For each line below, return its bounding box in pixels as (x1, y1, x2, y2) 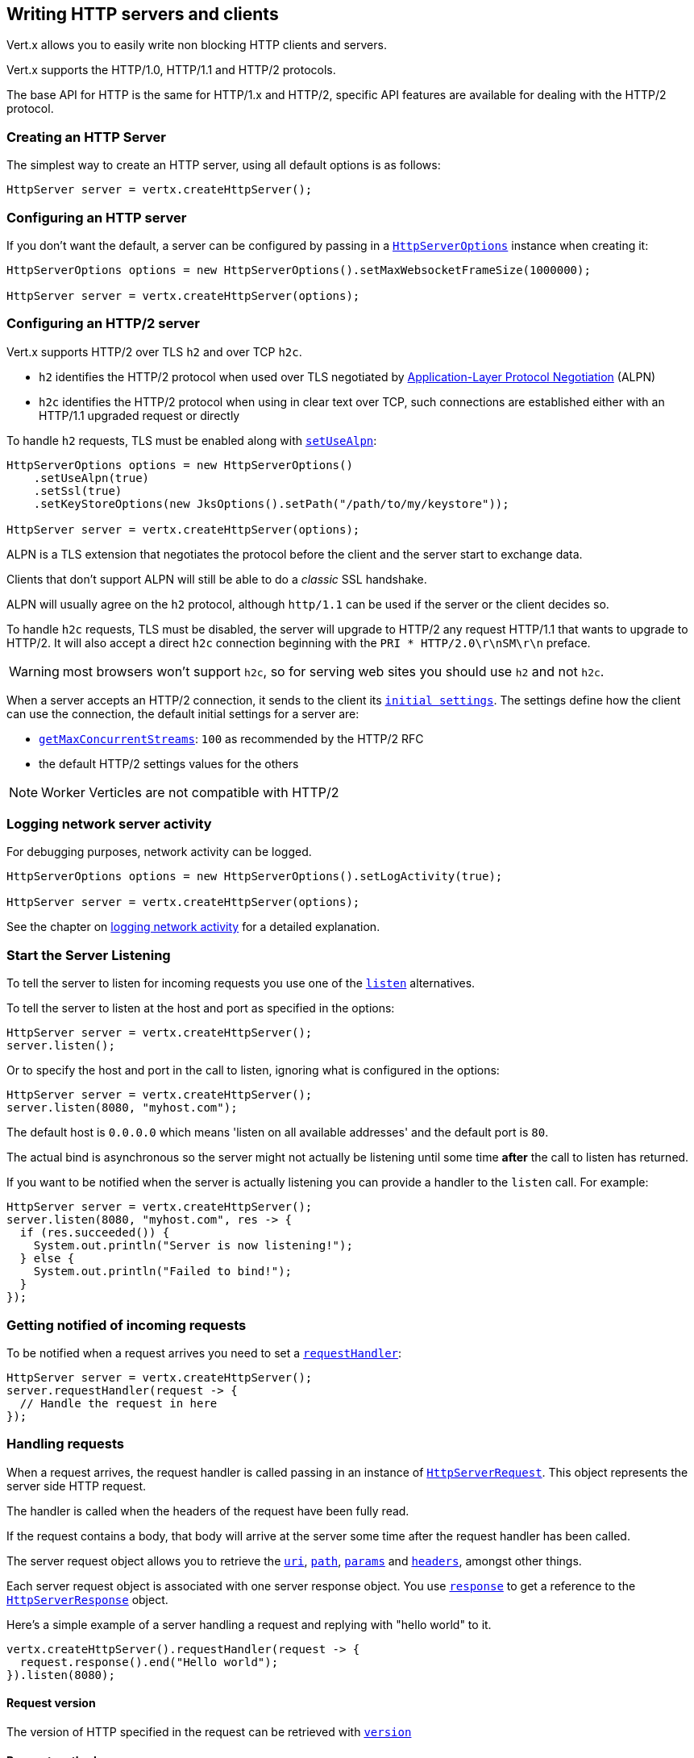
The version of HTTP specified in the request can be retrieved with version (6, 1724, 412, 1739)
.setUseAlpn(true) (33, 471, 150, 484)
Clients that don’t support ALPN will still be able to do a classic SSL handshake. (6, 571, 427, 586)
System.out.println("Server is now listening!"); (33, 1239, 353, 1253)
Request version (6, 1696, 96, 1710)
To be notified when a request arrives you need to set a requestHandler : (6, 1345, 402, 1360)
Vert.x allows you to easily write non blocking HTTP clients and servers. (6, 38, 387, 52)
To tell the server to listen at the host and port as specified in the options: (6, 1001, 395, 1016)
